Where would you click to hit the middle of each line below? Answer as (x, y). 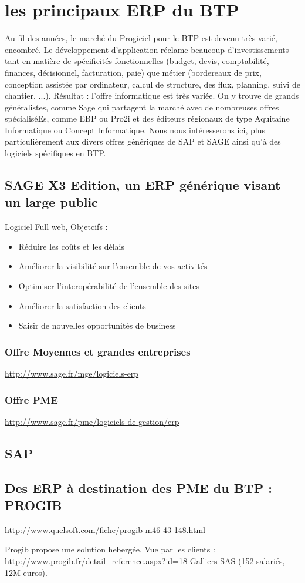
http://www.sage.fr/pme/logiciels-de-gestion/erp (92, 421)
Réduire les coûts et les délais (71, 246)
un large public (51, 202)
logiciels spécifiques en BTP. (55, 153)
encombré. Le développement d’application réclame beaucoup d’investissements (147, 49)
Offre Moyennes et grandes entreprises (98, 351)
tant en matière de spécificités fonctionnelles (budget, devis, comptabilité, (137, 61)
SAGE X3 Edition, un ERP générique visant (143, 185)
